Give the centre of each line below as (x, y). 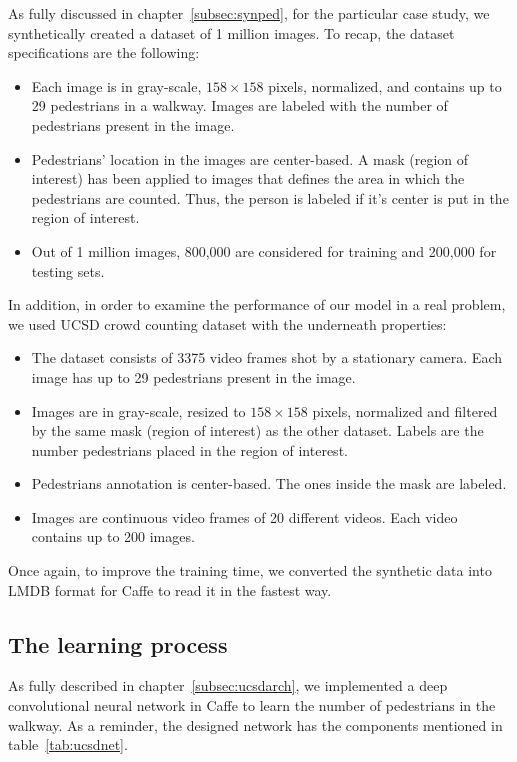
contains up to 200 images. (113, 536)
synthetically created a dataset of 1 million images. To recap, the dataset (231, 32)
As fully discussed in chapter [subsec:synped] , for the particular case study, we (249, 13)
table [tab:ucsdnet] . (68, 744)
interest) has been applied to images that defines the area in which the (248, 178)
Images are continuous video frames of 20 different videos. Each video (244, 516)
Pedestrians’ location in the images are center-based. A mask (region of (250, 158)
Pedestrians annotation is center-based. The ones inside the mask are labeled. (269, 483)
